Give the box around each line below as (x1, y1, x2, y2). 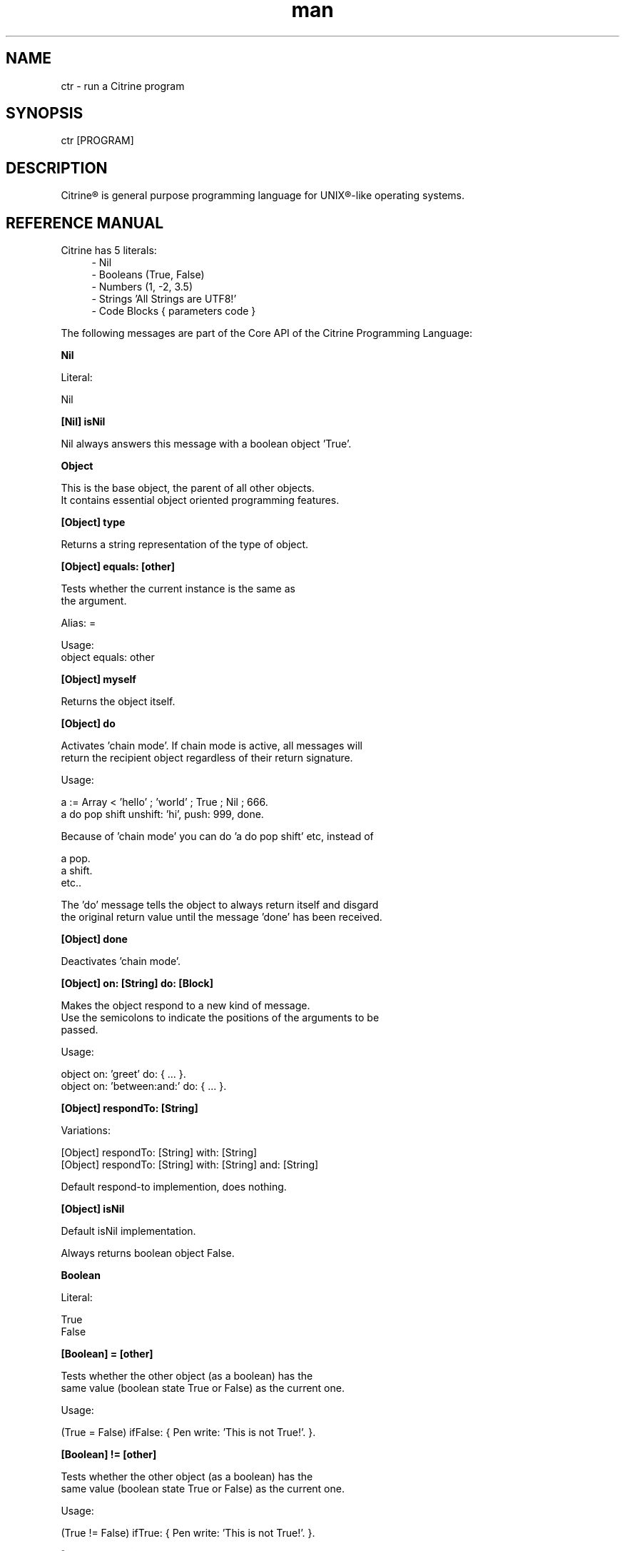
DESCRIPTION (6, 158, 108, 177)
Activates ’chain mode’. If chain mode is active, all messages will (61, 739, 362, 752)
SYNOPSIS (6, 104, 83, 123)
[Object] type (61, 516, 126, 529)
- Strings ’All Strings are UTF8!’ (91, 293, 237, 305)
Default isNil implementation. (61, 1225, 196, 1238)
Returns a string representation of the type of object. (61, 538, 309, 551)
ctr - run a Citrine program (61, 79, 185, 92)
